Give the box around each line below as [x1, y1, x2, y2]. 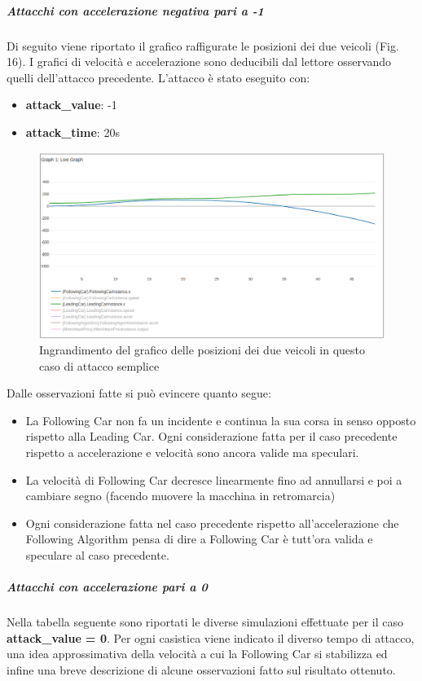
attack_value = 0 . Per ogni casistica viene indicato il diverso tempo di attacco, [7, 629, 415, 646]
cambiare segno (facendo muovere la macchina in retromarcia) [25, 487, 336, 504]
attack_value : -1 [25, 96, 117, 113]
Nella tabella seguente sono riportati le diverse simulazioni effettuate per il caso [7, 613, 404, 630]
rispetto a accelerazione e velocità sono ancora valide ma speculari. [25, 444, 359, 461]
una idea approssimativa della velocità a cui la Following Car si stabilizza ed [7, 645, 388, 662]
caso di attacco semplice [39, 357, 160, 374]
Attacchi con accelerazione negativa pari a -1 [7, 2, 264, 19]
